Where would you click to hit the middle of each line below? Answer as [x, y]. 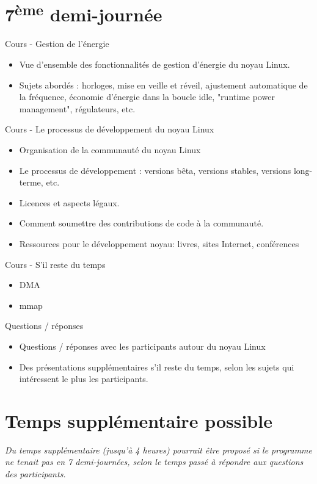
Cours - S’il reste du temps [55, 264]
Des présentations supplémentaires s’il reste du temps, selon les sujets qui [157, 367]
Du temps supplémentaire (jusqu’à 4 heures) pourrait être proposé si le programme [159, 450]
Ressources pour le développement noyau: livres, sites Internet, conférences [159, 243]
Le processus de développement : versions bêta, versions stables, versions [155, 170]
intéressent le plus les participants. [84, 379]
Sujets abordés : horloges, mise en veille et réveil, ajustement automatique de [163, 85]
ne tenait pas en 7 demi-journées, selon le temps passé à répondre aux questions [154, 462]
